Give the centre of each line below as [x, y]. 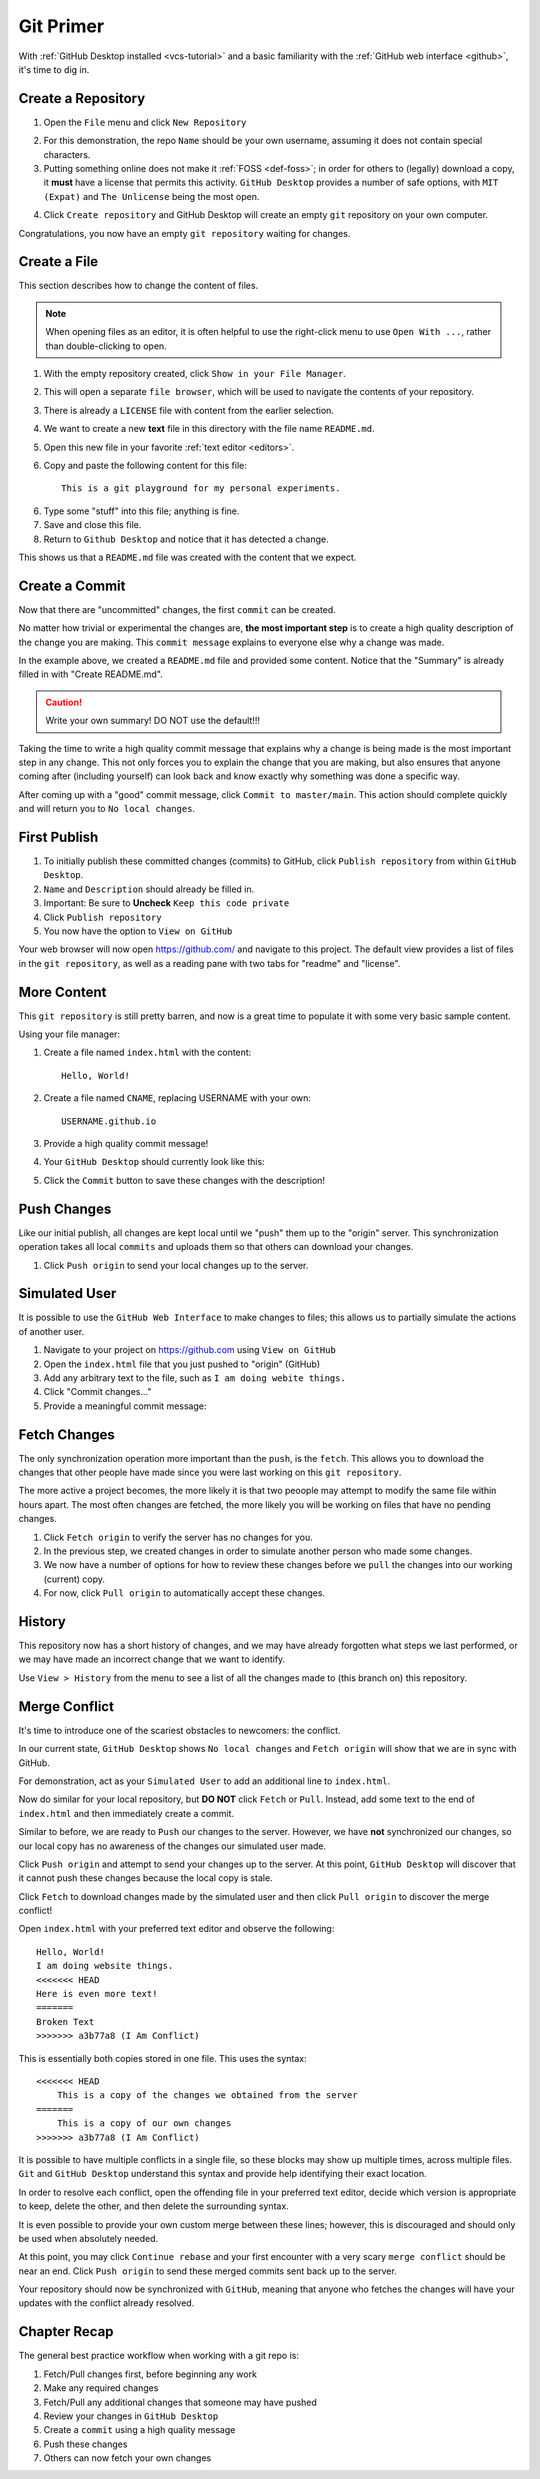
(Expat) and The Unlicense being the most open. [151, 196]
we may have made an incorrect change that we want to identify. [152, 1659]
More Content [62, 991]
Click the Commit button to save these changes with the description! [184, 1180]
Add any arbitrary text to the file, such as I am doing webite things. [195, 1377]
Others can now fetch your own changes [127, 2458]
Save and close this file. [92, 525]
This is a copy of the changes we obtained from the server [207, 2095]
